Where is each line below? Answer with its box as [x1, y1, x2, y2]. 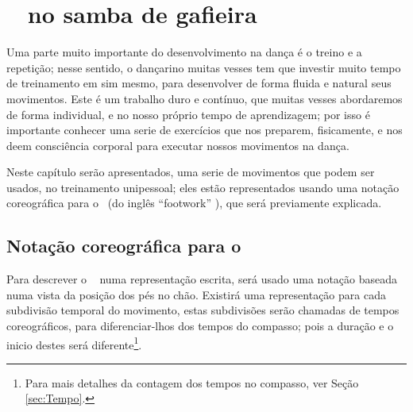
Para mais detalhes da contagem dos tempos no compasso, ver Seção [25, 374, 359, 391]
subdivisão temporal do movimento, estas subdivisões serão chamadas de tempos [6, 302, 399, 318]
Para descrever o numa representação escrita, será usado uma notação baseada [6, 271, 398, 287]
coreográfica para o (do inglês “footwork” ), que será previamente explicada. [6, 194, 382, 211]
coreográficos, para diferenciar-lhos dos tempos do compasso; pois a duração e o [6, 318, 394, 334]
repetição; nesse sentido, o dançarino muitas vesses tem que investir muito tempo [6, 59, 401, 75]
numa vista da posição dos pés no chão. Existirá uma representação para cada [6, 286, 386, 302]
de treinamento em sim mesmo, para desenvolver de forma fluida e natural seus [6, 75, 392, 91]
